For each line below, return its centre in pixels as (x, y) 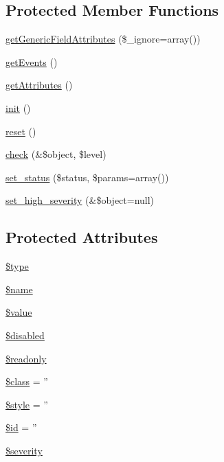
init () (18, 107)
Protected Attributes (82, 237)
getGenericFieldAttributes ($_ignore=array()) (103, 39)
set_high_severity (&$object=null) (80, 200)
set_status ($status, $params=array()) (87, 177)
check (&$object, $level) (56, 154)
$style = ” (27, 404)
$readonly (26, 358)
